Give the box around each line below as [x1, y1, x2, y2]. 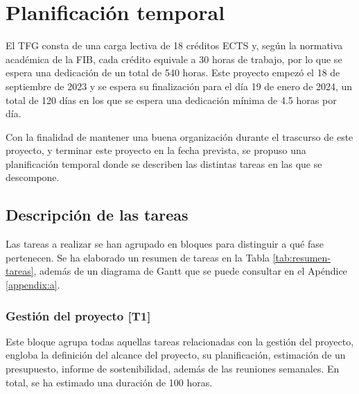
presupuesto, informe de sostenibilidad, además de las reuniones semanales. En [6, 361, 340, 376]
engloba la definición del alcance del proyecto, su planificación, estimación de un [6, 348, 346, 362]
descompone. [6, 170, 60, 185]
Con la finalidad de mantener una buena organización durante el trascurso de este [6, 129, 353, 144]
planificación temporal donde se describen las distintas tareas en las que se [6, 156, 322, 171]
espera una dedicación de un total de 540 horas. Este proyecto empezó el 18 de [6, 65, 340, 80]
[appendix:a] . [6, 277, 60, 292]
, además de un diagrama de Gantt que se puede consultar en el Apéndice [33, 264, 347, 278]
